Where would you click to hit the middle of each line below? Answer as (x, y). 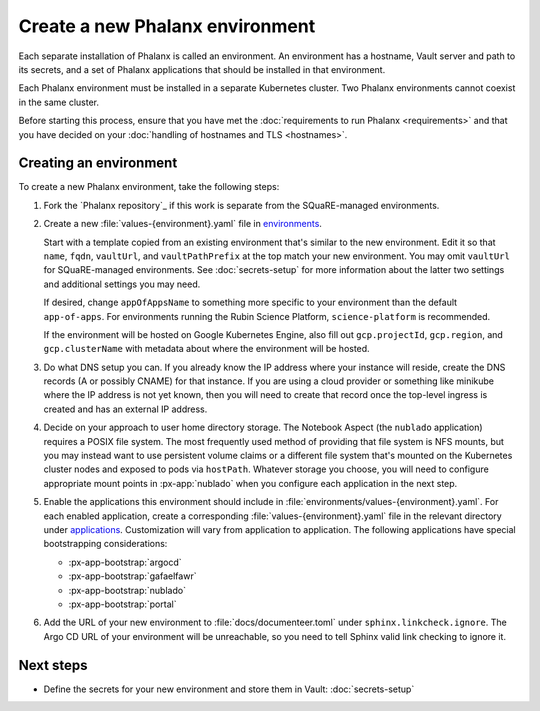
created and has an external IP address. (125, 409)
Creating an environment (98, 163)
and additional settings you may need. (122, 284)
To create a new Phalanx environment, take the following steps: (149, 187)
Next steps (53, 665)
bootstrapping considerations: (105, 544)
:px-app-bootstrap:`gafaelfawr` (132, 576)
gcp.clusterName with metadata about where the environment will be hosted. (206, 349)
